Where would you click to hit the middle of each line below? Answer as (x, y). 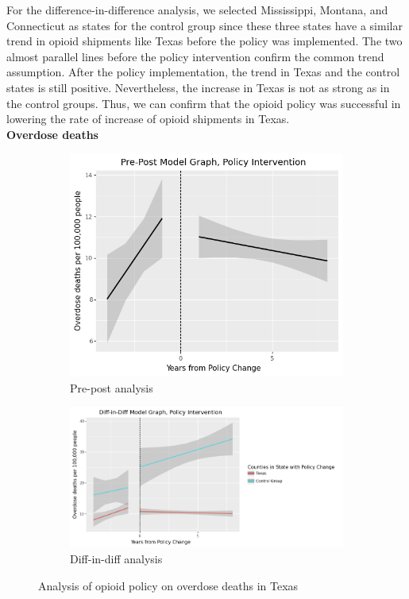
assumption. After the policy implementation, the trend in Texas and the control (203, 72)
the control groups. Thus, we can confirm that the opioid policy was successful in (204, 103)
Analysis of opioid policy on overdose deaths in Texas (168, 585)
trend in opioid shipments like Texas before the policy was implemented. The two (204, 41)
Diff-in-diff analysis (116, 558)
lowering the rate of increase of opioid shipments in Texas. (148, 119)
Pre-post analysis (112, 387)
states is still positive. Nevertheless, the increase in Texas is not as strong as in (198, 87)
